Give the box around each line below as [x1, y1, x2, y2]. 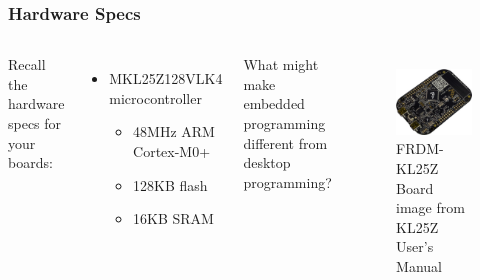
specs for [8, 113, 62, 133]
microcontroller [109, 87, 202, 108]
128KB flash [133, 174, 208, 195]
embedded [243, 93, 305, 114]
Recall [8, 54, 46, 75]
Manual [396, 255, 442, 276]
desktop [243, 152, 291, 173]
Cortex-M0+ [133, 141, 211, 161]
